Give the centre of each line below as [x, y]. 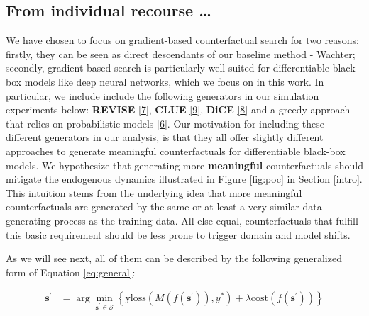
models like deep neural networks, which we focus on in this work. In [174, 81]
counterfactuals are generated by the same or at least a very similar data [164, 207]
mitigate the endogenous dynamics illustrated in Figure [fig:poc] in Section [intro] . [184, 179]
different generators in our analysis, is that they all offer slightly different [165, 137]
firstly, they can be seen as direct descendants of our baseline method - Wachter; [181, 53]
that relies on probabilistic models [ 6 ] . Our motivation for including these [165, 123]
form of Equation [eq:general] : [71, 272]
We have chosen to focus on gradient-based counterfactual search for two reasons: [183, 40]
